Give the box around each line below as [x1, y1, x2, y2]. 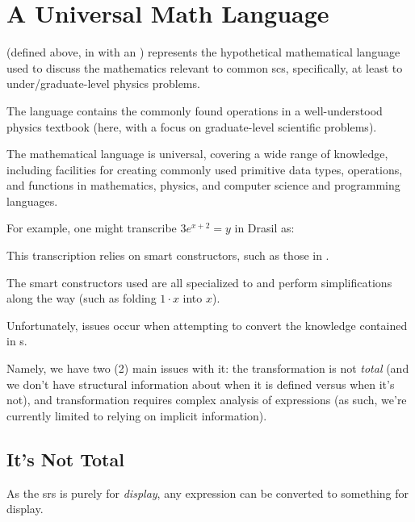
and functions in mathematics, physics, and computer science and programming [6, 177, 400, 194]
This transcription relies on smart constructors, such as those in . [6, 247, 329, 264]
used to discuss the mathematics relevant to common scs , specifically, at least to [6, 59, 403, 76]
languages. [6, 192, 58, 209]
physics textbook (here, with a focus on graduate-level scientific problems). [6, 118, 377, 135]
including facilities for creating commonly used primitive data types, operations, [6, 161, 403, 177]
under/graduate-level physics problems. [6, 75, 200, 92]
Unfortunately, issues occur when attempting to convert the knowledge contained [6, 316, 408, 333]
